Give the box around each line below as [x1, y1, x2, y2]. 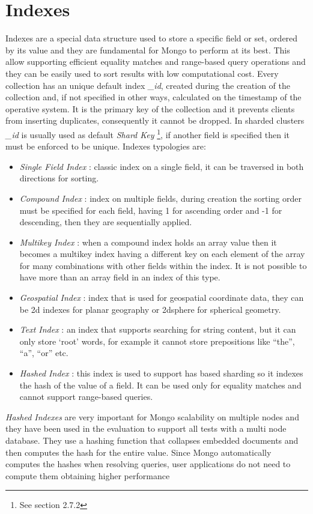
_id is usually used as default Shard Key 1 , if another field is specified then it [5, 126, 290, 141]
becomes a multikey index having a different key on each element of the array [19, 247, 305, 260]
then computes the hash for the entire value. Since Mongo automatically [5, 446, 272, 458]
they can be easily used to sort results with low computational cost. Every [5, 67, 279, 79]
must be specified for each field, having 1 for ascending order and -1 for [19, 204, 282, 216]
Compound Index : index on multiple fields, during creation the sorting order [19, 192, 302, 204]
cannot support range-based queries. [19, 390, 153, 403]
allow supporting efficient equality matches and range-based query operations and [5, 55, 306, 68]
